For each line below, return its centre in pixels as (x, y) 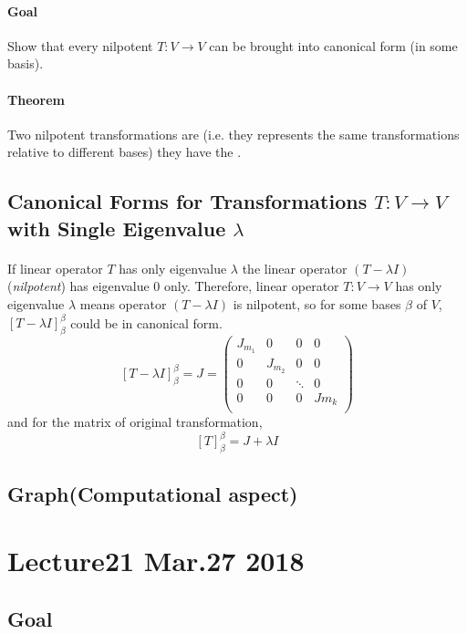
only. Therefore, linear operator (252, 286)
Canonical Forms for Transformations (187, 201)
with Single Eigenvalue (117, 228)
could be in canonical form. (146, 322)
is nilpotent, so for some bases (317, 303)
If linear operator (55, 268)
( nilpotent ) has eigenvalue (78, 286)
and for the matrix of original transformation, (135, 422)
